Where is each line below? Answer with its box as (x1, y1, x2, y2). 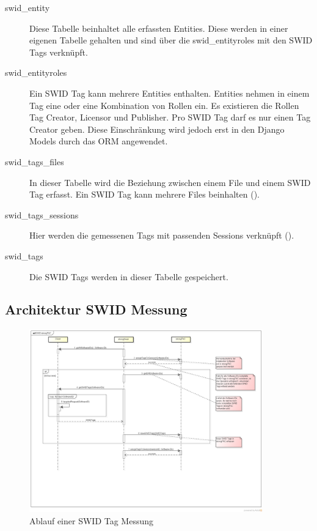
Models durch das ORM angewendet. (29, 135, 168, 147)
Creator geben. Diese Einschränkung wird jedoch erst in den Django (29, 122, 285, 135)
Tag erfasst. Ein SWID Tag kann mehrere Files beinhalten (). (29, 188, 260, 201)
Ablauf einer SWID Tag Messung (29, 514, 154, 527)
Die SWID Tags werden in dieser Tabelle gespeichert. (29, 270, 228, 283)
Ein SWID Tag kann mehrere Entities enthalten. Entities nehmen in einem (29, 86, 310, 99)
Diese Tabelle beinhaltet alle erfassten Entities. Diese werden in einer (29, 21, 288, 34)
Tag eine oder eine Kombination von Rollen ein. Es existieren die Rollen (29, 98, 299, 111)
